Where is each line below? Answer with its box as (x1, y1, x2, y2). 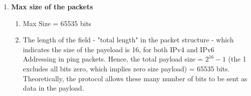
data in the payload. (23, 83, 84, 93)
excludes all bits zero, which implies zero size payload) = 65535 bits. (23, 63, 230, 73)
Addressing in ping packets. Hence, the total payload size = (23, 54, 203, 64)
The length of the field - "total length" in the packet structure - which (23, 34, 234, 45)
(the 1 (228, 54, 247, 64)
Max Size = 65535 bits (23, 18, 92, 28)
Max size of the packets (11, 1, 93, 11)
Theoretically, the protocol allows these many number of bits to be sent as (23, 73, 248, 83)
